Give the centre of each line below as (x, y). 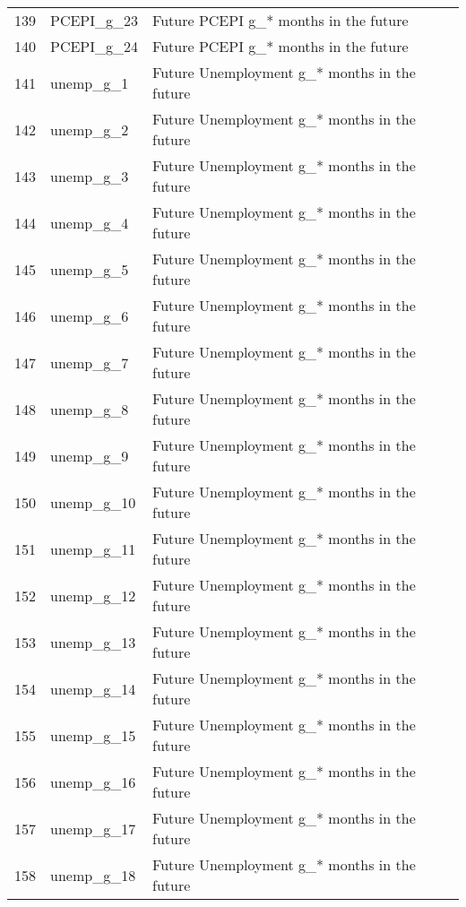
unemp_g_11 (93, 549)
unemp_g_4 (90, 222)
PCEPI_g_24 (95, 46)
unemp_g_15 (93, 735)
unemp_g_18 (93, 875)
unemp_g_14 (93, 688)
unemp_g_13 (93, 642)
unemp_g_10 (93, 502)
